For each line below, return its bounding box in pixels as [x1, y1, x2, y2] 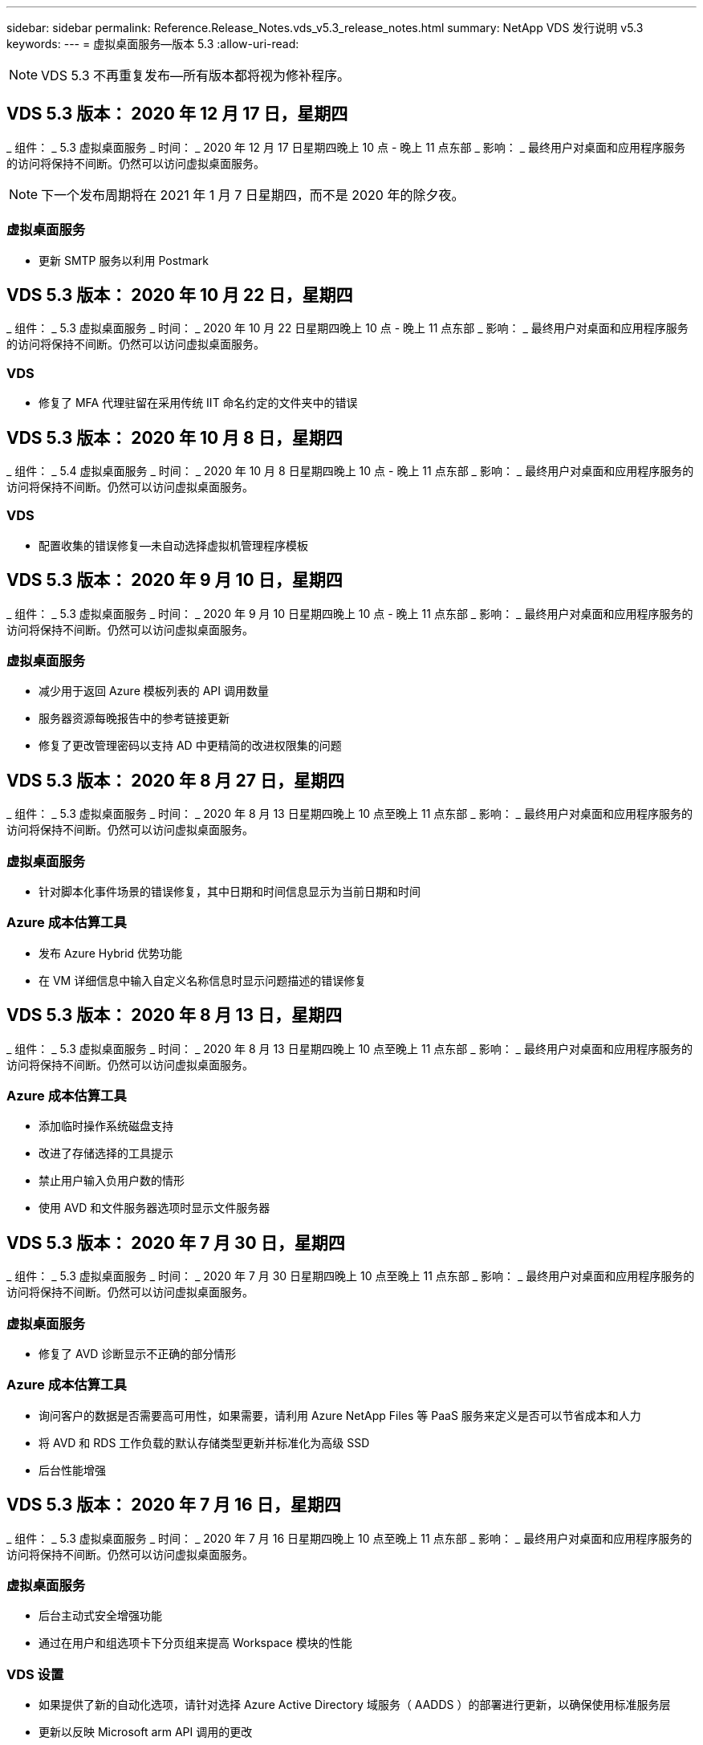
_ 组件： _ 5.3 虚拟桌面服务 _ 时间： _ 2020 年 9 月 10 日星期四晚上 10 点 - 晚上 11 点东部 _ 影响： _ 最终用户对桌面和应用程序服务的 [6, 606, 693, 620]
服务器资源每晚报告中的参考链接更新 [39, 711, 230, 726]
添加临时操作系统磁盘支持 [39, 1119, 173, 1133]
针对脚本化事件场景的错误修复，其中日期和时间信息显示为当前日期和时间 [39, 884, 421, 898]
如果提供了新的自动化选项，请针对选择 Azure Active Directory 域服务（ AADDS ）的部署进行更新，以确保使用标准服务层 [39, 1698, 671, 1711]
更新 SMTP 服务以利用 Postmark [39, 253, 209, 267]
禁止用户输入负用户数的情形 [39, 1174, 185, 1188]
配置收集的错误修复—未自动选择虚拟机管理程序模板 [39, 538, 308, 552]
